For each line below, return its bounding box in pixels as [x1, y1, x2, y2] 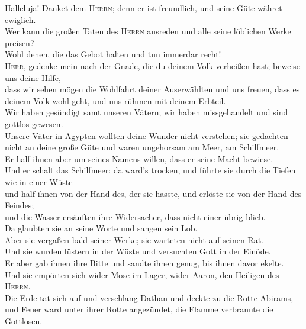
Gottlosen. [5, 315, 43, 327]
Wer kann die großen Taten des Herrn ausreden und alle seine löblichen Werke [5, 25, 291, 37]
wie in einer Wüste [5, 175, 73, 188]
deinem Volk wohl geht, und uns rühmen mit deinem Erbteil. [5, 94, 226, 107]
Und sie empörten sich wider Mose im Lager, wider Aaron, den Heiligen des [5, 268, 279, 280]
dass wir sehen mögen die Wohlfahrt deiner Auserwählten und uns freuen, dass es [5, 83, 300, 95]
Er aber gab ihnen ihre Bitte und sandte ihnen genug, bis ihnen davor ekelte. [5, 257, 284, 269]
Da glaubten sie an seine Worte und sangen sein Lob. [5, 222, 198, 234]
